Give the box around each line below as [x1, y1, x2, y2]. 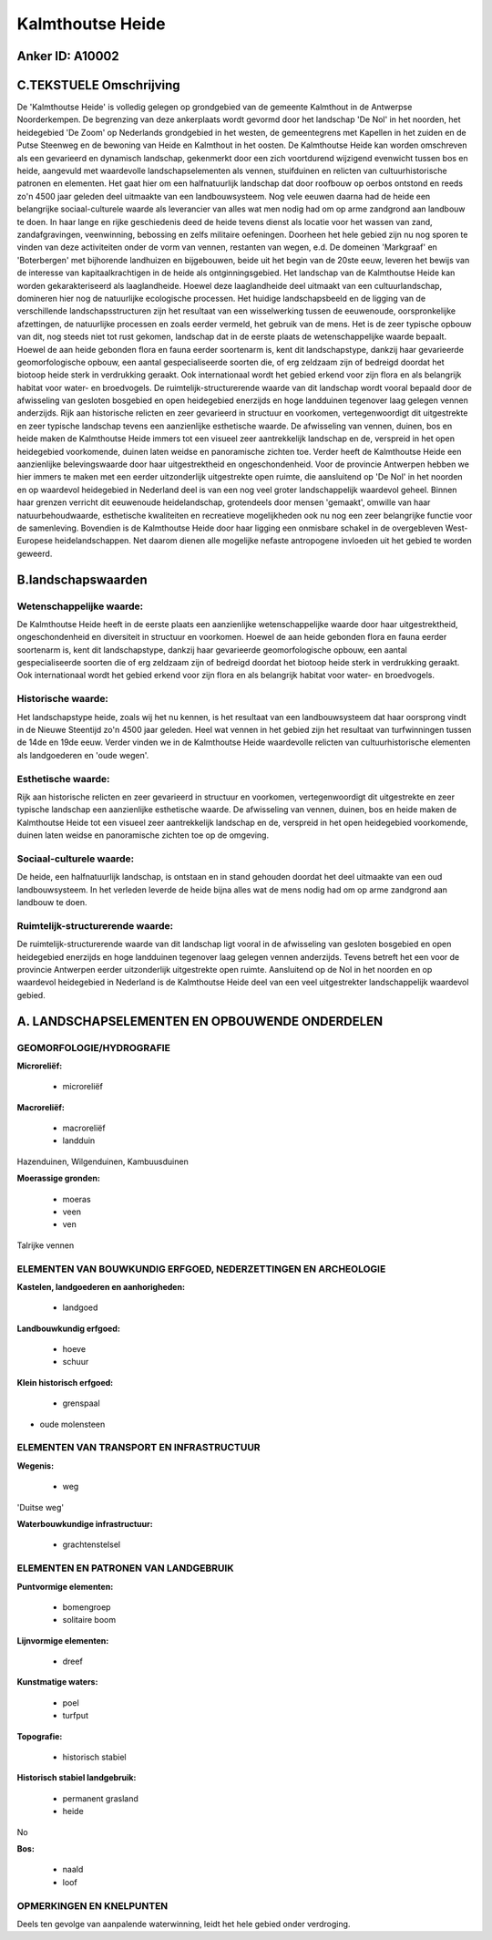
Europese [16, 535, 54, 546]
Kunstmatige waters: [16, 1677, 98, 1687]
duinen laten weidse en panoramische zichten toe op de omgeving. [16, 830, 269, 841]
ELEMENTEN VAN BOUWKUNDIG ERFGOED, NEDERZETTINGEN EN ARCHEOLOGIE [16, 1263, 386, 1275]
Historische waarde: [16, 693, 109, 706]
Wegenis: [16, 1460, 55, 1471]
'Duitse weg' [16, 1501, 65, 1512]
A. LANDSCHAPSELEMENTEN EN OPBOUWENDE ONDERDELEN [16, 1013, 384, 1029]
